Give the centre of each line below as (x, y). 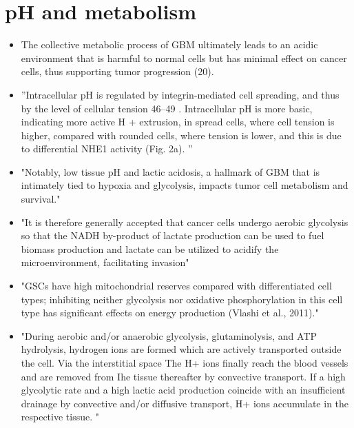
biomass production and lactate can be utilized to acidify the (150, 248)
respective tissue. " (60, 417)
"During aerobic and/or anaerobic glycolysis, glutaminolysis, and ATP (169, 335)
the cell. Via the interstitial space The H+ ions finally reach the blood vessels (185, 363)
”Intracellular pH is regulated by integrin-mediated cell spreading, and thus (180, 94)
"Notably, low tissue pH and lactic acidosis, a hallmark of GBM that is (170, 171)
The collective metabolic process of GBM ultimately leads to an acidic (169, 44)
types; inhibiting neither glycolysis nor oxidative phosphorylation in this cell (182, 299)
